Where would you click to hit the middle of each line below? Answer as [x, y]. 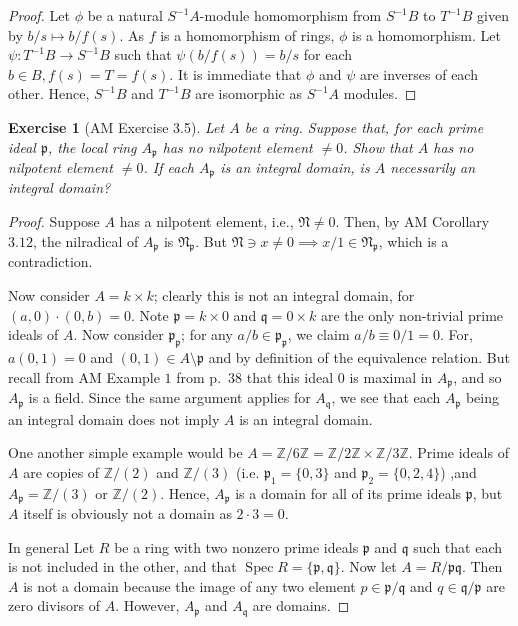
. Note [150, 314]
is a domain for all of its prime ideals [348, 492]
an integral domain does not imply [114, 418]
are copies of [61, 471]
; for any [207, 334]
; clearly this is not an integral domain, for [284, 295]
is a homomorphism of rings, [247, 34]
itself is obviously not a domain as [127, 512]
